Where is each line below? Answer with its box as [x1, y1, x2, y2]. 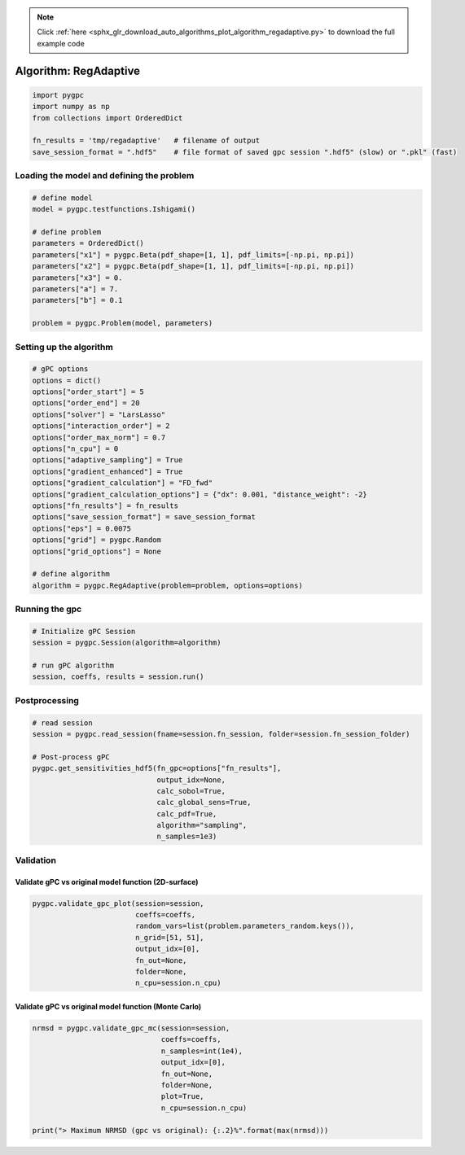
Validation [15, 855, 57, 866]
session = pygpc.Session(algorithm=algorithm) [32, 638, 222, 647]
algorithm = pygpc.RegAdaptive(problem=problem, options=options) [32, 580, 303, 590]
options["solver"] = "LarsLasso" [32, 409, 166, 419]
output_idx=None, [156, 775, 226, 785]
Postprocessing [15, 694, 79, 706]
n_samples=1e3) [156, 832, 217, 842]
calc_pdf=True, [156, 809, 217, 818]
